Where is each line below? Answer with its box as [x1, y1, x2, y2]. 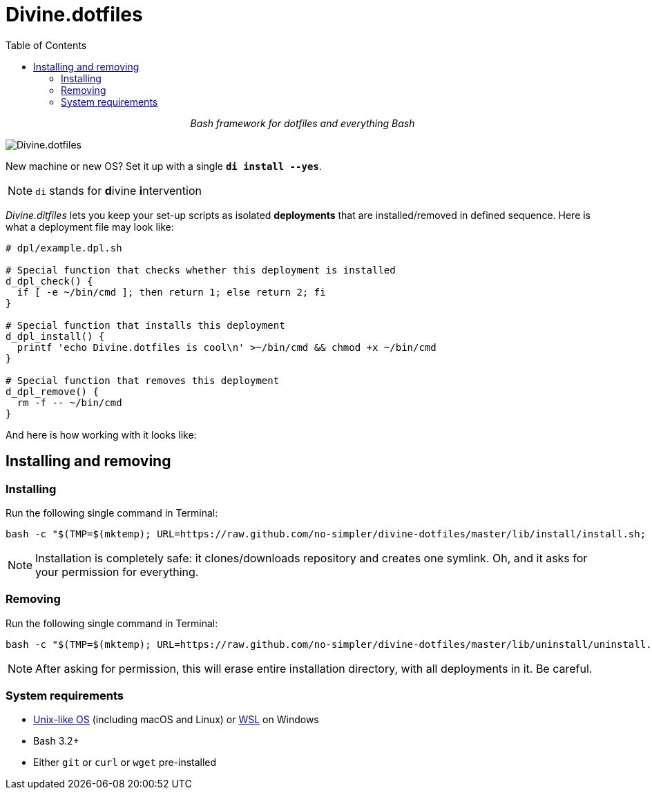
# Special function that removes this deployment [6, 374, 280, 386]
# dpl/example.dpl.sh [6, 242, 122, 253]
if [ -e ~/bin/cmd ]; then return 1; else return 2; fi [17, 286, 326, 298]
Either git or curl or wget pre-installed [33, 756, 217, 769]
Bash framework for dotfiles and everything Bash [190, 117, 415, 129]
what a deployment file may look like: [6, 220, 174, 233]
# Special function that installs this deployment [6, 319, 285, 331]
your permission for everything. [35, 564, 199, 579]
